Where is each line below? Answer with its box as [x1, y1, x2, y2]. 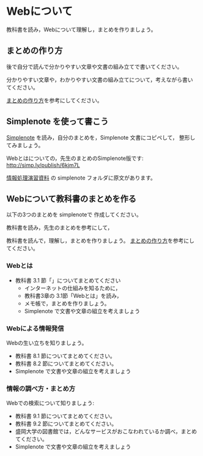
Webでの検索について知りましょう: [6, 400, 95, 407]
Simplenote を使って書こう [6, 116, 109, 127]
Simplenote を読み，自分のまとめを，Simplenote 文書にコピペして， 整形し [6, 134, 196, 141]
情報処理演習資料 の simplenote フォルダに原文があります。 [6, 174, 156, 181]
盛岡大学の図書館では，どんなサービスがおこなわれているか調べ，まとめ [15, 428, 197, 435]
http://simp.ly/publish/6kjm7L [6, 161, 81, 169]
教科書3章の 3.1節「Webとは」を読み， [24, 292, 122, 299]
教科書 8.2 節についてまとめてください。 [15, 360, 117, 367]
